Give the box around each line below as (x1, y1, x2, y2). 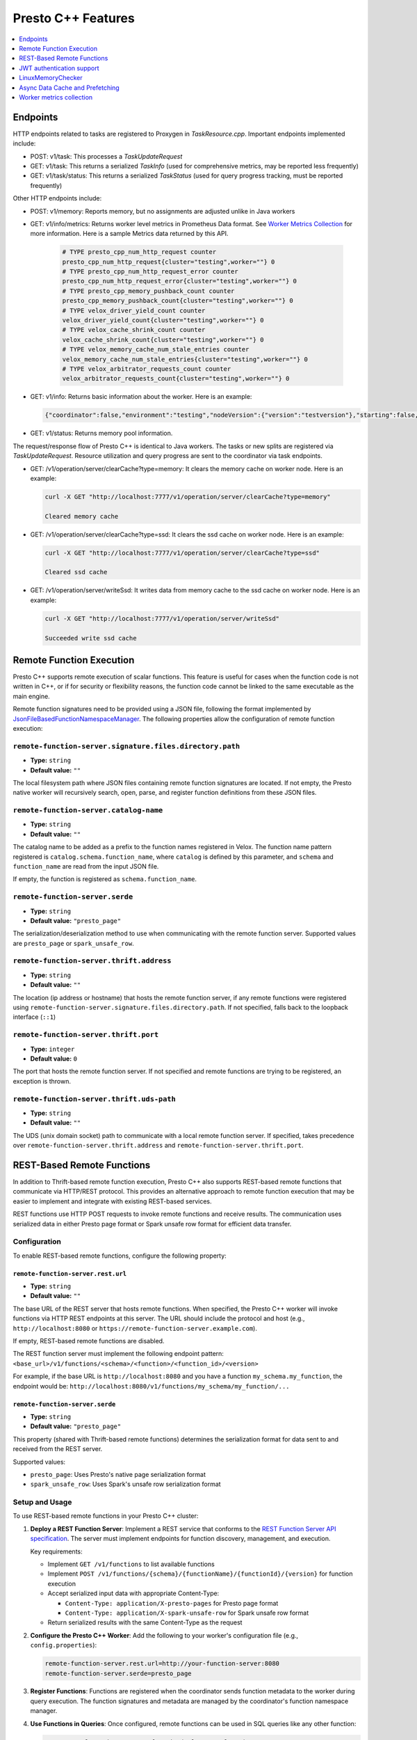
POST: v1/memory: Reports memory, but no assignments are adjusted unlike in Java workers (30, 207, 295, 215)
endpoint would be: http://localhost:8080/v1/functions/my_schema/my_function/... (13, 1382, 290, 1390)
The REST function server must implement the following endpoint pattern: (13, 1350, 224, 1358)
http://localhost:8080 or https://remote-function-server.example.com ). (13, 1324, 257, 1332)
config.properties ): (30, 1641, 97, 1650)
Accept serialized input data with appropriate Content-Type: (47, 1589, 220, 1597)
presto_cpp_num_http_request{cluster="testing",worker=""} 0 (62, 258, 275, 266)
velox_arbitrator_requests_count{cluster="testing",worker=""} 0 (62, 374, 290, 383)
